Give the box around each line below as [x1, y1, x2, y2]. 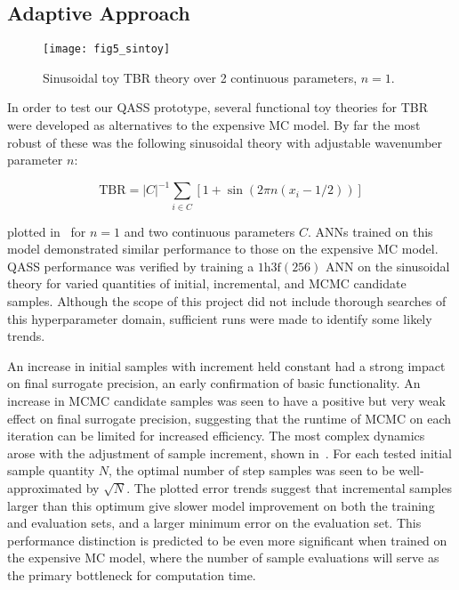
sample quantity [7, 461, 95, 480]
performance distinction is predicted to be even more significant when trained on [7, 530, 447, 549]
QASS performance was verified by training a [7, 256, 254, 275]
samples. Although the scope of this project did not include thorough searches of [7, 292, 447, 311]
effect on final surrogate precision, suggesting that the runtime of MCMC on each [7, 408, 451, 427]
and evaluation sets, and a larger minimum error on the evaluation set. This [7, 513, 422, 532]
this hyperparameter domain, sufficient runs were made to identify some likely [7, 309, 432, 327]
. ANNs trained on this [307, 222, 433, 240]
